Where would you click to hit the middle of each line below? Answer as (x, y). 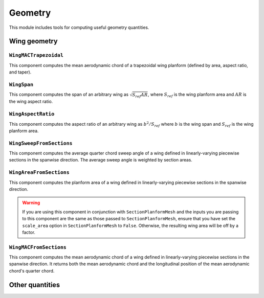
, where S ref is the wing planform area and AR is (197, 95)
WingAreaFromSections (39, 172)
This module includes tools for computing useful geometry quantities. (79, 27)
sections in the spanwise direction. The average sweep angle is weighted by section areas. (101, 160)
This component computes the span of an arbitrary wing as (69, 94)
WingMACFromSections (38, 247)
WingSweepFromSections (41, 143)
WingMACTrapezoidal (36, 55)
